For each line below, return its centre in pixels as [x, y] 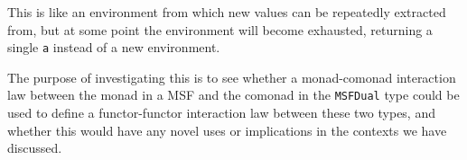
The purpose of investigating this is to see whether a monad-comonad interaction [232, 77]
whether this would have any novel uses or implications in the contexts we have [227, 130]
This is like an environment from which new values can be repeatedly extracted [227, 12]
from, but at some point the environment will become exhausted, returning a [220, 29]
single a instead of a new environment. [114, 47]
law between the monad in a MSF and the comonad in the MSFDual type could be [233, 95]
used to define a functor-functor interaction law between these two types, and [221, 113]
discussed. [35, 148]
